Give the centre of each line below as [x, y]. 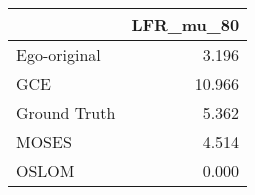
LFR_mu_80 [185, 24]
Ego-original [58, 54]
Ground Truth [66, 112]
